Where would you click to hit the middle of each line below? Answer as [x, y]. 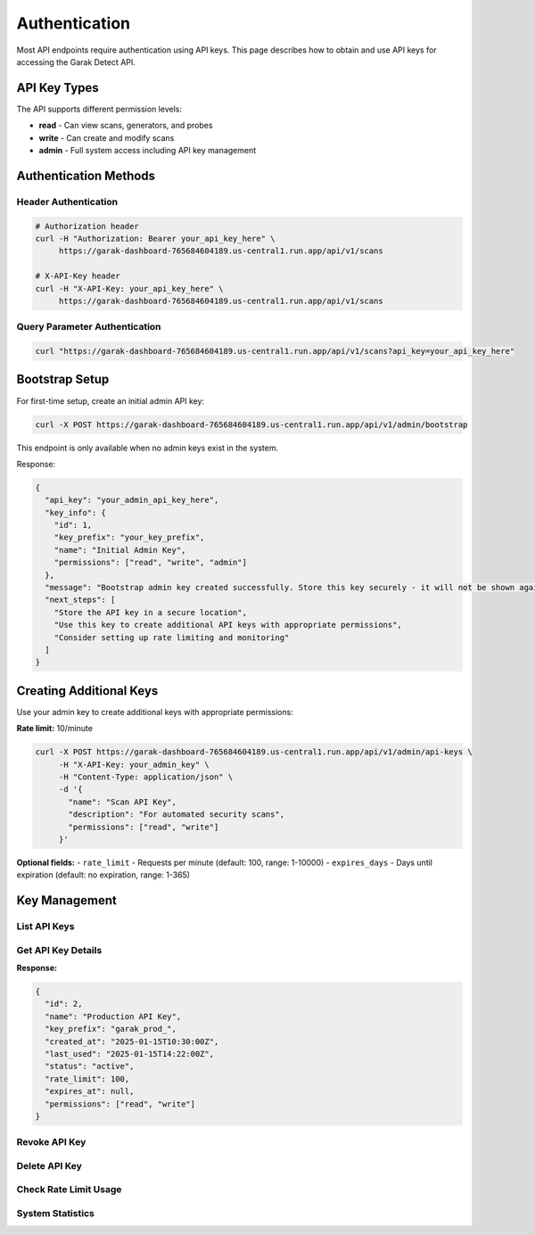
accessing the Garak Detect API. [76, 62]
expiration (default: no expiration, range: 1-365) [103, 875]
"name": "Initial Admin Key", [120, 550]
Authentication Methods [86, 175]
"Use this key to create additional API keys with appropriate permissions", [228, 625]
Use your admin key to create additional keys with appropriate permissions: [155, 712]
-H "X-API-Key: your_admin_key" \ [134, 764]
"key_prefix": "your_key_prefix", [129, 538]
